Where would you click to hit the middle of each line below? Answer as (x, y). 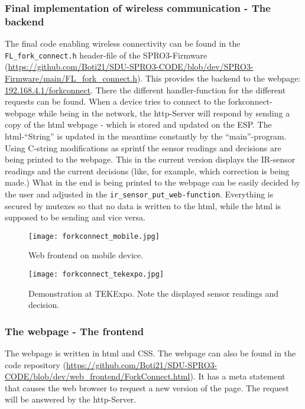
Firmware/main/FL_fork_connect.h (71, 78)
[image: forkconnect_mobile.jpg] (94, 236)
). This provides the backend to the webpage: (219, 78)
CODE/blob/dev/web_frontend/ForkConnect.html (98, 376)
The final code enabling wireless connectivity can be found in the (123, 43)
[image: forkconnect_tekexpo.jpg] (96, 275)
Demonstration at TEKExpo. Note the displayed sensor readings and (154, 293)
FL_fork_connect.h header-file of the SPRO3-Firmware (106, 55)
